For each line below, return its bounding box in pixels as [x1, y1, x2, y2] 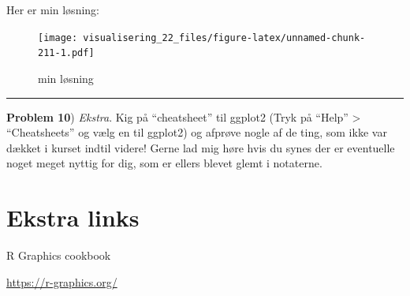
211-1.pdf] [38, 47, 95, 59]
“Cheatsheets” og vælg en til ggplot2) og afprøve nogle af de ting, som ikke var [6, 124, 387, 141]
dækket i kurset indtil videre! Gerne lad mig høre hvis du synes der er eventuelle [6, 139, 395, 155]
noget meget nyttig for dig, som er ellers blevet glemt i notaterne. [6, 155, 322, 171]
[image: [38, 32, 78, 43]
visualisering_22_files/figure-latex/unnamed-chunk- [83, 32, 366, 43]
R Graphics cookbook [6, 247, 111, 263]
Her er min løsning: [6, 2, 99, 17]
